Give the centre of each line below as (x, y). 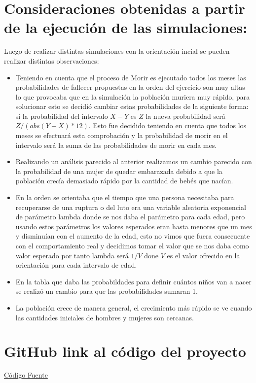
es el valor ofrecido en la (203, 255)
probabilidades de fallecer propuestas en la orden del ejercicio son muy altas (130, 87)
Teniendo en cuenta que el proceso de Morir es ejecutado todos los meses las (131, 77)
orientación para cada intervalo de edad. (76, 265)
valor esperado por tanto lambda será (72, 255)
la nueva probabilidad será (185, 116)
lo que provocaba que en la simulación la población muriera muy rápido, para (133, 96)
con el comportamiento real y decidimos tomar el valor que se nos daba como (132, 245)
